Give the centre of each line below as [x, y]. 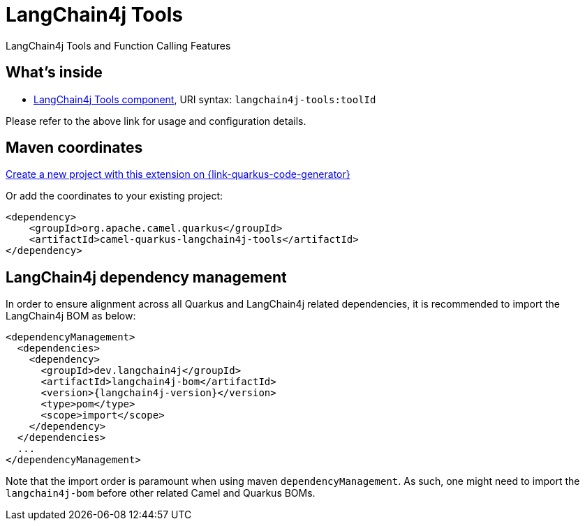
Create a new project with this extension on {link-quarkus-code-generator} [178, 174]
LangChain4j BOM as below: [71, 316]
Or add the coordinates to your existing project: [114, 196]
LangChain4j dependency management [146, 277]
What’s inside [54, 73]
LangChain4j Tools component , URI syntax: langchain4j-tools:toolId [205, 99]
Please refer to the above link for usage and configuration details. [156, 121]
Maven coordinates [74, 148]
